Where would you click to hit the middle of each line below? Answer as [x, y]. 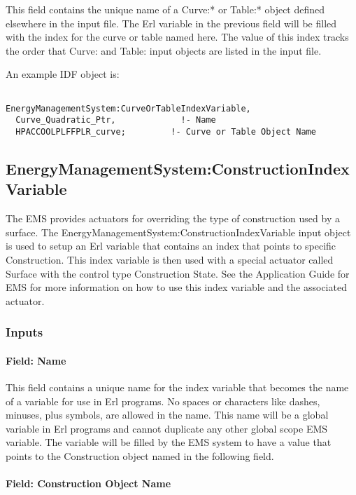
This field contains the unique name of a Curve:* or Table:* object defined [165, 9]
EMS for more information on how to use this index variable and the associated [176, 287]
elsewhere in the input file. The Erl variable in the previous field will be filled [171, 23]
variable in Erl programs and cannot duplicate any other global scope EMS [167, 428]
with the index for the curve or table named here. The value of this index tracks [177, 37]
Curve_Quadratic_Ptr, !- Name [116, 120]
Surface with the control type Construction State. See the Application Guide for [178, 273]
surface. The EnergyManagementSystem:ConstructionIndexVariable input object [178, 232]
